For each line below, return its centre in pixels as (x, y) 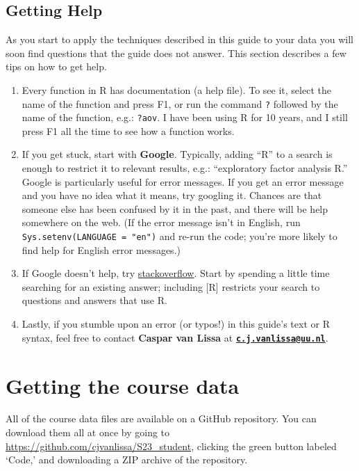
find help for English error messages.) (101, 249)
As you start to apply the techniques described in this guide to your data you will (180, 39)
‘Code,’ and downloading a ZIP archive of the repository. (127, 460)
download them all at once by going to (88, 432)
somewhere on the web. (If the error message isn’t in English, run (161, 222)
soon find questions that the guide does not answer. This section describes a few (176, 53)
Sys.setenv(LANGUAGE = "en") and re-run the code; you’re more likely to (179, 236)
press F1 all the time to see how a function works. (128, 130)
